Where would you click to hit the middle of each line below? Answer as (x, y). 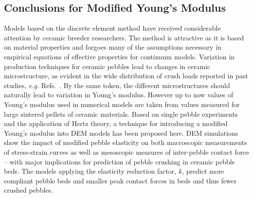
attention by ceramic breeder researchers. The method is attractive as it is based (124, 37)
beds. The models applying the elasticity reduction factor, (90, 171)
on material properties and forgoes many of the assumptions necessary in (113, 47)
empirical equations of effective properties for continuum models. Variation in (119, 56)
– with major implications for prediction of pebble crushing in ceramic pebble (119, 161)
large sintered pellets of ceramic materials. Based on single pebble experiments (121, 114)
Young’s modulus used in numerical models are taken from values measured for (122, 104)
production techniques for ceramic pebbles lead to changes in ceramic (107, 66)
